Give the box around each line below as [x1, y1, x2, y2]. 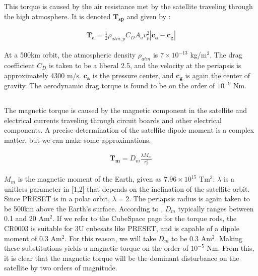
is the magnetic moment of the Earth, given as [18, 174, 162, 184]
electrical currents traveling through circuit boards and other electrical [4, 115, 222, 125]
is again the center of [185, 70, 250, 80]
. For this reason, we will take [64, 233, 156, 243]
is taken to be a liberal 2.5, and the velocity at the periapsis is [48, 60, 241, 71]
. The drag [210, 49, 242, 60]
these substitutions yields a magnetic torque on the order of [4, 243, 188, 253]
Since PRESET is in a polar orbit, [4, 193, 110, 204]
